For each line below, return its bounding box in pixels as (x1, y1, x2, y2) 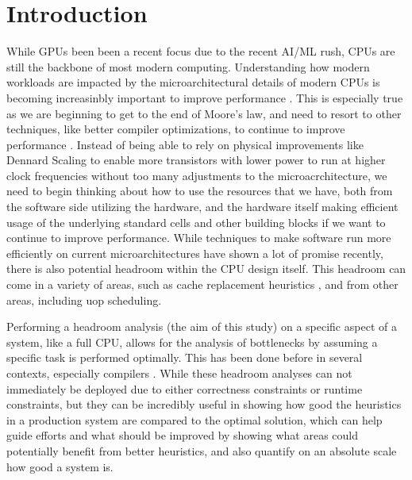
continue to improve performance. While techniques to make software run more (6, 229, 391, 246)
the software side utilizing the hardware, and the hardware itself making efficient (6, 198, 399, 215)
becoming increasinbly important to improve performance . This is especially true (6, 89, 403, 106)
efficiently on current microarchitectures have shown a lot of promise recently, (6, 244, 383, 261)
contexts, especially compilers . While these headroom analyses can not (6, 365, 352, 381)
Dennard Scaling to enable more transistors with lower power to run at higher (6, 152, 386, 168)
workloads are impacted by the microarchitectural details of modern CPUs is (6, 74, 380, 90)
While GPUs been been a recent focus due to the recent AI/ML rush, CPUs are (6, 43, 395, 60)
